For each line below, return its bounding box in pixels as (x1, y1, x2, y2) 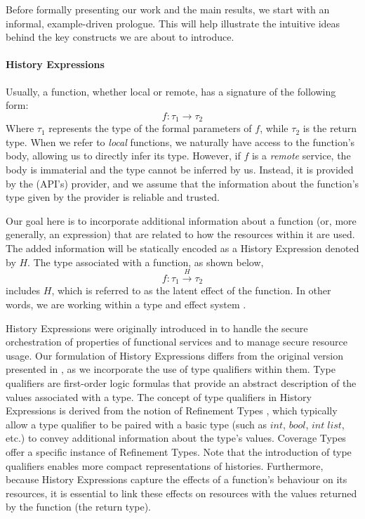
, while (260, 121, 288, 136)
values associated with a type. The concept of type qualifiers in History (6, 389, 312, 404)
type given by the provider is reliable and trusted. (6, 190, 220, 204)
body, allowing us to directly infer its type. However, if (6, 148, 241, 163)
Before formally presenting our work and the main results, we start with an (6, 2, 330, 16)
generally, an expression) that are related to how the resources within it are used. (6, 227, 355, 242)
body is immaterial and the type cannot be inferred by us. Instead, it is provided (6, 162, 354, 176)
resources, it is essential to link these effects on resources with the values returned (6, 485, 357, 500)
